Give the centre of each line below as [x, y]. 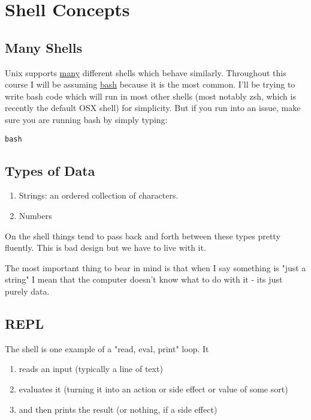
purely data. [27, 291]
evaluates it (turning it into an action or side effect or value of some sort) [153, 388]
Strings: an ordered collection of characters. [99, 195]
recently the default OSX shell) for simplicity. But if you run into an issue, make [153, 108]
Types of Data [50, 170]
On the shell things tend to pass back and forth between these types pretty [143, 235]
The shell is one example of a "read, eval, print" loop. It [107, 348]
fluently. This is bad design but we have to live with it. [105, 247]
